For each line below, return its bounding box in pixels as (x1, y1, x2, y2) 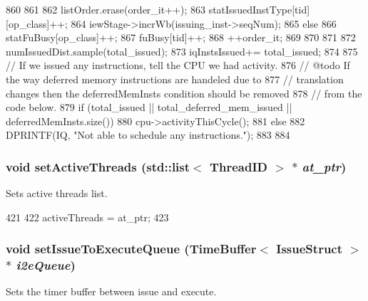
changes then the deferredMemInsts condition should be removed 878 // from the (6, 85, 362, 100)
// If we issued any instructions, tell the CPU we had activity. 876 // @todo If (6, 58, 350, 73)
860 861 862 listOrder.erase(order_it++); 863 (6, 2, 205, 16)
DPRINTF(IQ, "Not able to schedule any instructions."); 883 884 (6, 127, 290, 142)
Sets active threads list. (6, 186, 108, 201)
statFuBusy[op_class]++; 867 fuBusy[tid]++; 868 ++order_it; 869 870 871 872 (6, 30, 356, 45)
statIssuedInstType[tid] (208, 2, 310, 16)
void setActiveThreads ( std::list (6, 157, 190, 175)
